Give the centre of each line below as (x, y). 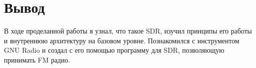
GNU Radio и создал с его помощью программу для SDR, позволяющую (114, 50)
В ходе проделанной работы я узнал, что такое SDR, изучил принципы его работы (128, 31)
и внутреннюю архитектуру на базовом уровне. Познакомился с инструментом (122, 40)
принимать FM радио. (37, 59)
